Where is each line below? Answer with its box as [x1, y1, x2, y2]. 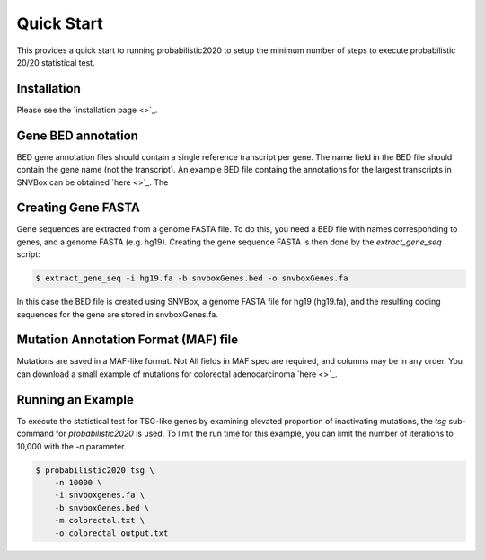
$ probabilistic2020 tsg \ [35, 465, 154, 476]
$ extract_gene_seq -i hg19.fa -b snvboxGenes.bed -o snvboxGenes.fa [35, 273, 348, 283]
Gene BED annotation [16, 128, 139, 143]
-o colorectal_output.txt [54, 528, 169, 538]
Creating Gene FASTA [16, 200, 141, 216]
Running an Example [16, 392, 134, 407]
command [16, 428, 54, 440]
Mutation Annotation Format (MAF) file [16, 333, 239, 348]
